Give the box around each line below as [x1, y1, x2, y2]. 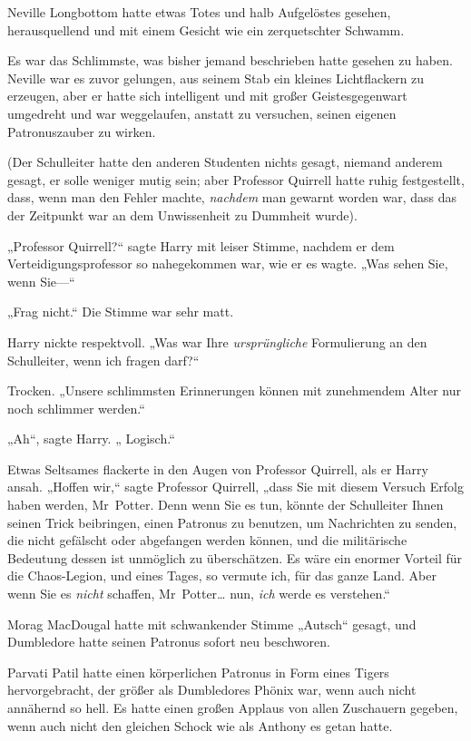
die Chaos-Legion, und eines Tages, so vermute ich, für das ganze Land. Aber [7, 566, 437, 585]
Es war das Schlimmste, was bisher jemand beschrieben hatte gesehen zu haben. [7, 51, 453, 70]
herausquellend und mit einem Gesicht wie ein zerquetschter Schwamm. [7, 20, 405, 39]
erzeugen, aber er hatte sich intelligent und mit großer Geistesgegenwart [7, 86, 407, 105]
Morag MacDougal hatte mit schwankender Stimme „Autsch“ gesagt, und [7, 614, 417, 633]
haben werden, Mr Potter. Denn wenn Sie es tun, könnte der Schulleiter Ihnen [7, 495, 444, 514]
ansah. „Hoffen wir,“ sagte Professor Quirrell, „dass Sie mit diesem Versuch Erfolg [7, 477, 464, 496]
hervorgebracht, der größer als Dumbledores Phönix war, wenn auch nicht [7, 680, 417, 699]
